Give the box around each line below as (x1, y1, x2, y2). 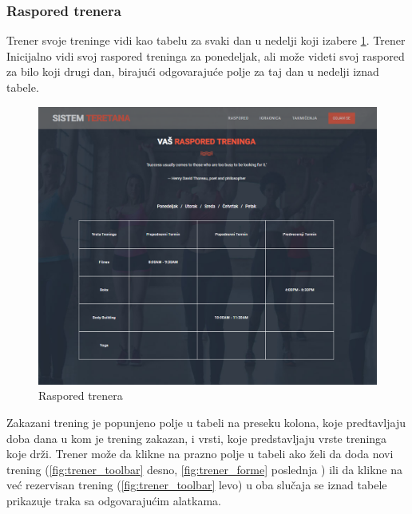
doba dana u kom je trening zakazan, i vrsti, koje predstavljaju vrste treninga (6, 429, 387, 446)
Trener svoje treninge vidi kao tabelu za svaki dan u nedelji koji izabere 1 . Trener (6, 32, 406, 49)
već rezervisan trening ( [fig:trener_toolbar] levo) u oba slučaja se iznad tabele (6, 476, 387, 493)
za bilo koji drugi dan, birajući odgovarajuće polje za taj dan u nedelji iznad (6, 63, 379, 80)
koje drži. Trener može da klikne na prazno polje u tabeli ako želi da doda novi (6, 445, 394, 462)
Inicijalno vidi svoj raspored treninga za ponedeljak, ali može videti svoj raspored (6, 47, 405, 64)
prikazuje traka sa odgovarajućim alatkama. (6, 492, 221, 508)
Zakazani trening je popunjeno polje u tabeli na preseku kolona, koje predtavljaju (6, 414, 406, 430)
